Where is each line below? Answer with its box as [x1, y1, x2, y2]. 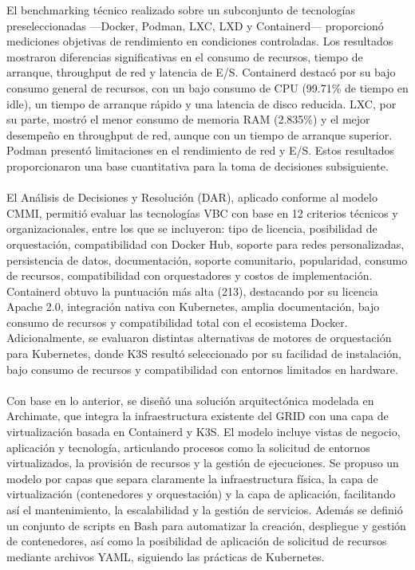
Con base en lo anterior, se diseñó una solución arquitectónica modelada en [6, 391, 374, 408]
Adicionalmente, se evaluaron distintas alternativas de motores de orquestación [6, 329, 392, 346]
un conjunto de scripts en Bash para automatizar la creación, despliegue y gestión [6, 517, 406, 533]
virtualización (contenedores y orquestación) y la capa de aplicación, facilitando [6, 485, 396, 502]
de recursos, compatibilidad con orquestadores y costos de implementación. [6, 267, 373, 284]
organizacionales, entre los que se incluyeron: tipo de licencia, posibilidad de [6, 220, 377, 237]
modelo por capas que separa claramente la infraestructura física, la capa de [6, 470, 378, 486]
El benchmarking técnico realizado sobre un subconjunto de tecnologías [6, 2, 355, 18]
